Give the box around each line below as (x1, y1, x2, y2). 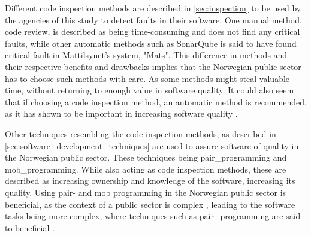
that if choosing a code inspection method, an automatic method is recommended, (5, 95, 307, 108)
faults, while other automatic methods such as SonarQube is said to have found (5, 37, 297, 49)
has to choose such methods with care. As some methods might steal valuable (5, 72, 290, 84)
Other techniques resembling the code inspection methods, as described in (5, 127, 276, 140)
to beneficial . (5, 221, 55, 234)
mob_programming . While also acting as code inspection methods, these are (5, 162, 286, 175)
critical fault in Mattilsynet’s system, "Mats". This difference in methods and (5, 49, 288, 61)
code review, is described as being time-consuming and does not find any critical (5, 25, 300, 38)
